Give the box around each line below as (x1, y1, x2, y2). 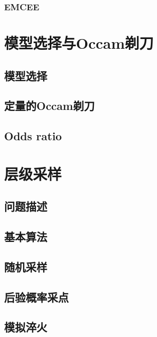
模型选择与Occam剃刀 (4, 32, 154, 53)
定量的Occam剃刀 (4, 98, 95, 114)
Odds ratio (4, 128, 62, 144)
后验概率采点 (4, 289, 69, 305)
